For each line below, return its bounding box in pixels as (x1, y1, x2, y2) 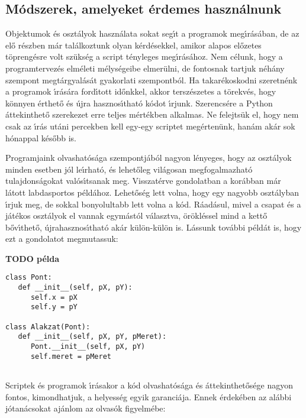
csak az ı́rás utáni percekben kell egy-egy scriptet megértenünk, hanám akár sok (5, 119, 295, 132)
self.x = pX (30, 293, 78, 302)
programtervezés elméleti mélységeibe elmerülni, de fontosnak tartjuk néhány (5, 61, 285, 74)
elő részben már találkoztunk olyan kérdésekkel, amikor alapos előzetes (5, 38, 262, 51)
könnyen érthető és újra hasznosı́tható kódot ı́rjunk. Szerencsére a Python (5, 96, 273, 109)
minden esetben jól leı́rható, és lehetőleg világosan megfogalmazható (5, 163, 253, 175)
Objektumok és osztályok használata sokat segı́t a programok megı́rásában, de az (5, 27, 299, 40)
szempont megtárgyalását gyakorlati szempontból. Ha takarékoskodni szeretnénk (5, 73, 298, 86)
